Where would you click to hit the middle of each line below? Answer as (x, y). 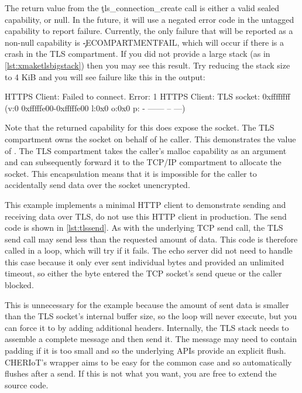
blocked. (19, 285)
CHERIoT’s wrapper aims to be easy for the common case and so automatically (148, 362)
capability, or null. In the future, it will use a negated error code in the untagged (150, 19)
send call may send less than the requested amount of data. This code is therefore (151, 239)
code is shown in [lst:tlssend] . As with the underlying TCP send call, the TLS (144, 228)
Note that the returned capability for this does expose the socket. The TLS (140, 127)
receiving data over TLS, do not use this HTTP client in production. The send (146, 216)
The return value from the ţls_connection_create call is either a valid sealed (142, 8)
